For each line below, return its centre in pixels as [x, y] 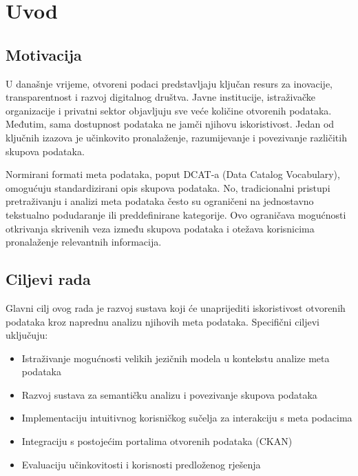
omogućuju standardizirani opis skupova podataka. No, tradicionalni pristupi [168, 187]
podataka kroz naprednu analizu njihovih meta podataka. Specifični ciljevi [162, 321]
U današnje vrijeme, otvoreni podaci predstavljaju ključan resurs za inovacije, [169, 83]
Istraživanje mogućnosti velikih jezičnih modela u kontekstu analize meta [176, 358]
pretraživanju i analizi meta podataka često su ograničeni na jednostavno [160, 201]
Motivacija [44, 54]
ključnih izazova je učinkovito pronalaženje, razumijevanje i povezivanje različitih [176, 137]
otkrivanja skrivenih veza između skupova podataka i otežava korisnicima [160, 228]
